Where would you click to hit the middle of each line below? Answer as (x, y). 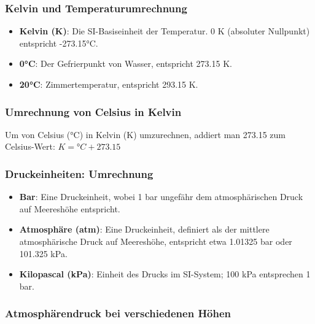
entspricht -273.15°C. (59, 43)
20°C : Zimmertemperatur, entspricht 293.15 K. (109, 84)
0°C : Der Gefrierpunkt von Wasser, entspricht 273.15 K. (126, 64)
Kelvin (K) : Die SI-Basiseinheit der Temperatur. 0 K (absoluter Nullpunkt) (165, 31)
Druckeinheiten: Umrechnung (79, 173)
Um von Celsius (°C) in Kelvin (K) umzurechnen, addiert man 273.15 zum (145, 134)
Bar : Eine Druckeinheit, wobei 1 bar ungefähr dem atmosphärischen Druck (161, 197)
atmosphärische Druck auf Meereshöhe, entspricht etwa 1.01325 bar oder (156, 241)
